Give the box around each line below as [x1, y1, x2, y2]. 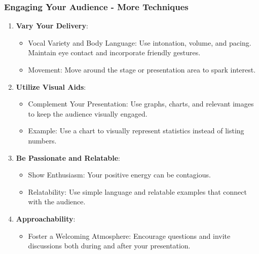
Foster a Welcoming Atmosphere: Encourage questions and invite [28, 230, 231, 241]
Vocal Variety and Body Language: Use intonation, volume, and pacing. [28, 37, 251, 48]
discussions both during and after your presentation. [28, 240, 191, 251]
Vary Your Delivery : [16, 20, 88, 31]
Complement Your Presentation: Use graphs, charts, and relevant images [28, 98, 254, 109]
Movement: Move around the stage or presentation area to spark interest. [28, 64, 256, 75]
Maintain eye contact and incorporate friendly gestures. [28, 47, 201, 58]
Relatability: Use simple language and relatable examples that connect [28, 186, 247, 197]
